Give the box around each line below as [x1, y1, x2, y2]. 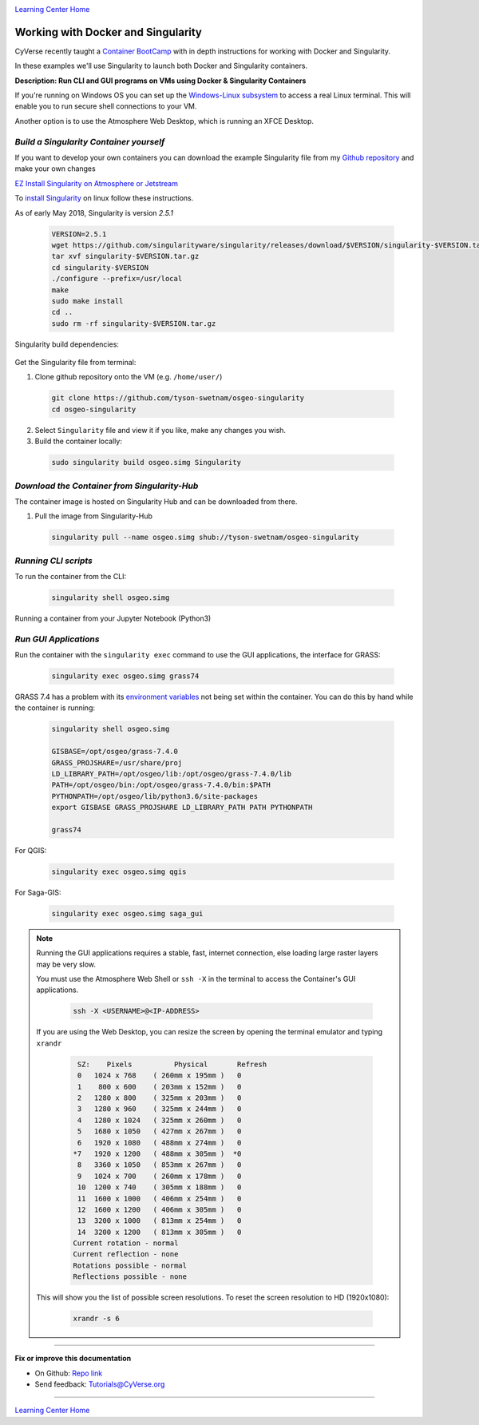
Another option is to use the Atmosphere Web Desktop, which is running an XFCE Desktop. [14, 116, 315, 125]
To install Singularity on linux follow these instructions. [14, 193, 194, 203]
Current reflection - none [73, 1250, 179, 1259]
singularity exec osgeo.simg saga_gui [51, 909, 204, 918]
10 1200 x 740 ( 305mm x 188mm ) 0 [77, 1183, 242, 1192]
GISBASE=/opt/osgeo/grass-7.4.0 [51, 747, 179, 756]
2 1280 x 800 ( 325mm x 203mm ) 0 [77, 1093, 242, 1102]
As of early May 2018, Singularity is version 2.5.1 [14, 208, 174, 217]
